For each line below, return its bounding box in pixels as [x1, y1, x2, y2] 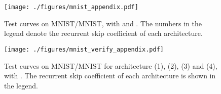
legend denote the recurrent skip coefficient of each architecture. [4, 28, 203, 38]
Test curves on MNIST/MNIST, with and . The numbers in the [4, 18, 202, 28]
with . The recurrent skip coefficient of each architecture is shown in [4, 70, 216, 81]
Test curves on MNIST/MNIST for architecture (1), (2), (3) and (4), [4, 60, 217, 71]
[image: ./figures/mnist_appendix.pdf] [4, 4, 138, 11]
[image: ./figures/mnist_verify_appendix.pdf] [4, 45, 164, 53]
